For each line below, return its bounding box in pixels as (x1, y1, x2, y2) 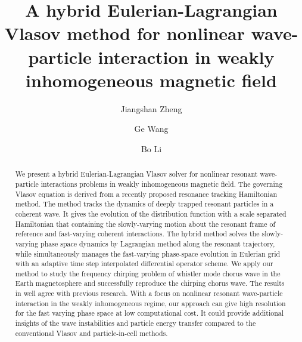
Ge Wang (134, 122, 169, 135)
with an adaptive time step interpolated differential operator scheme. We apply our (15, 258, 273, 269)
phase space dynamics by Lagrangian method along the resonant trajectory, (41, 238, 275, 248)
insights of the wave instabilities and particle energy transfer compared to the (15, 318, 256, 328)
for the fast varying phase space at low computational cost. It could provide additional (15, 308, 284, 318)
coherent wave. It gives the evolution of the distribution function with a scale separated (15, 208, 287, 218)
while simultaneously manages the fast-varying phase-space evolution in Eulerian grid (15, 248, 281, 258)
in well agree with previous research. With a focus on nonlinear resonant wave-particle (15, 288, 283, 298)
